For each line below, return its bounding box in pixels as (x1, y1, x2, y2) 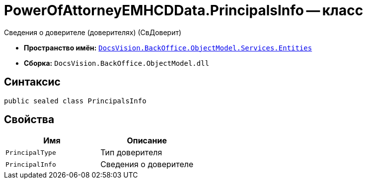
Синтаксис (4, 76, 61, 89)
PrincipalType (5, 148, 56, 156)
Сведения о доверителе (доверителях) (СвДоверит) (4, 28, 182, 37)
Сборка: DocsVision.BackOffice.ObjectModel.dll (24, 58, 210, 67)
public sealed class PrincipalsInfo (4, 96, 147, 105)
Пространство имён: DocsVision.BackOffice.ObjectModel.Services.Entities (24, 43, 312, 52)
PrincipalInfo (5, 160, 56, 168)
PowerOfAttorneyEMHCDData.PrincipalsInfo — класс (4, 2, 364, 19)
